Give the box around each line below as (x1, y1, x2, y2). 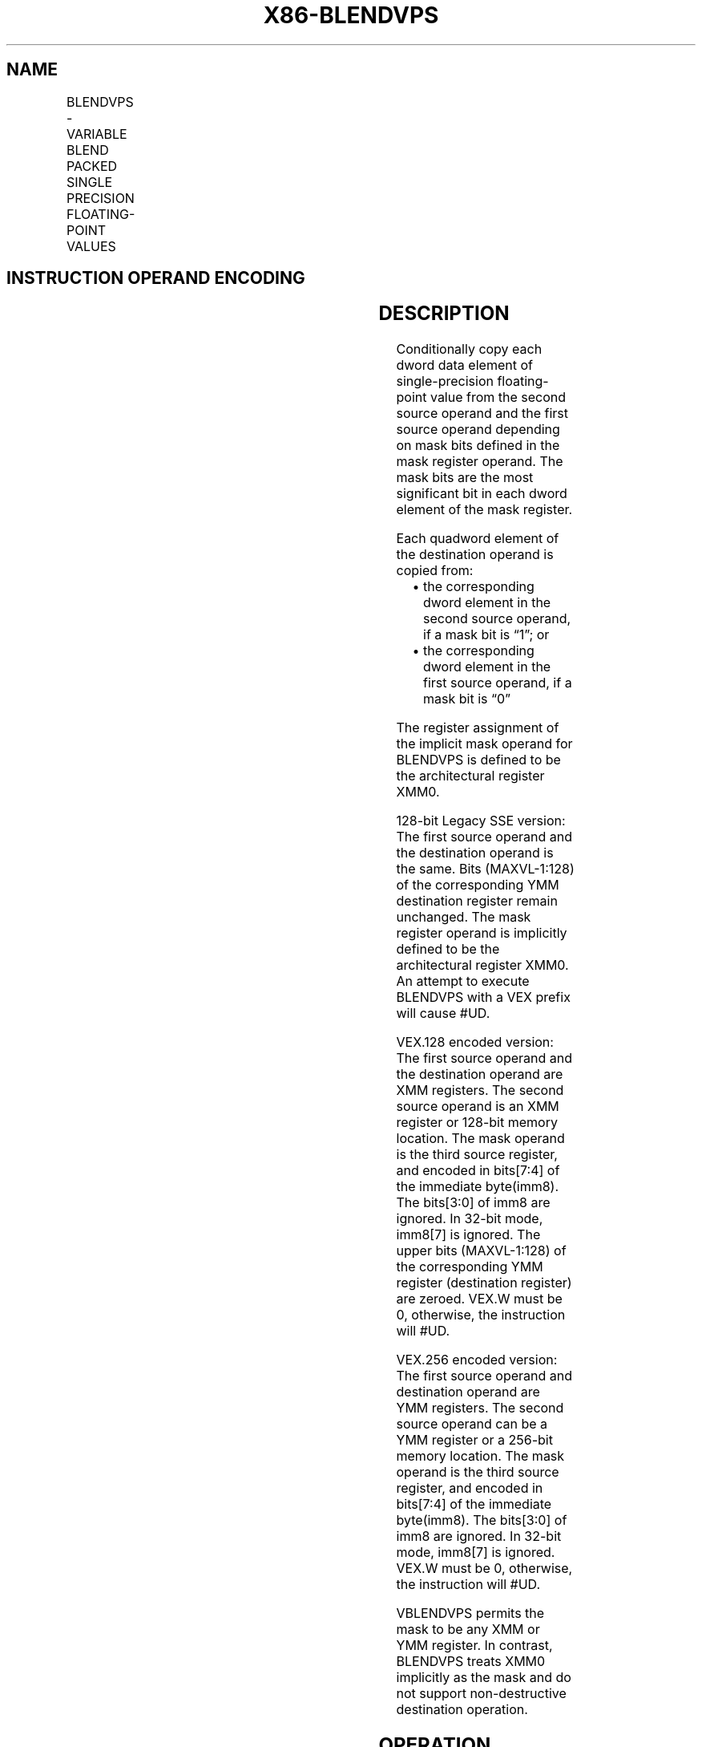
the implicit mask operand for (396, 736, 573, 752)
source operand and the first (396, 405, 568, 422)
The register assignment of (396, 719, 559, 736)
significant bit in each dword (396, 485, 567, 502)
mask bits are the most (396, 469, 534, 486)
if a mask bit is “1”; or (423, 626, 550, 643)
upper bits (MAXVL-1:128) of (396, 1242, 567, 1259)
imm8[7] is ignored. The (396, 1226, 541, 1243)
